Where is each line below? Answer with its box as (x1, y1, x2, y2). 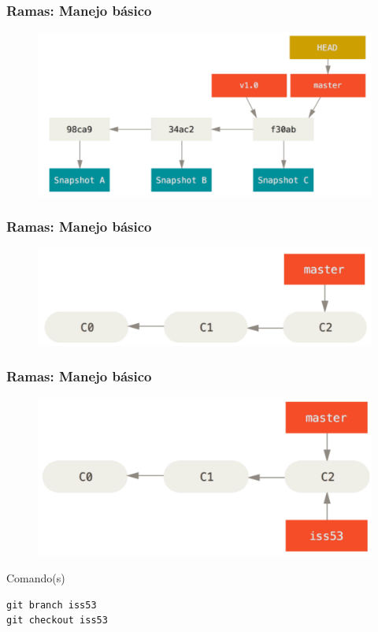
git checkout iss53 (6, 615, 108, 626)
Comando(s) (6, 570, 65, 586)
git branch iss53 (6, 599, 97, 611)
